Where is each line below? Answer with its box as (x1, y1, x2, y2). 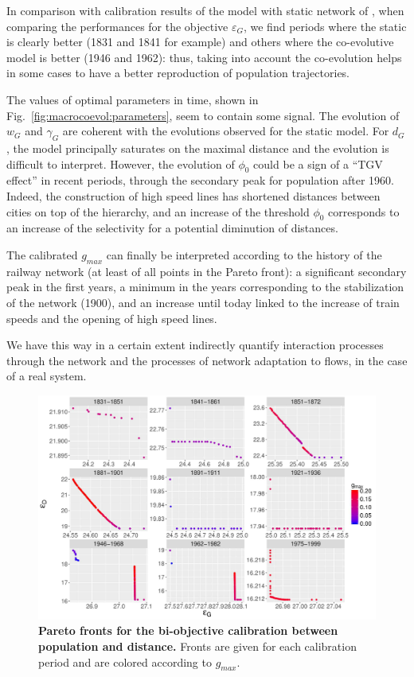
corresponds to (328, 203, 400, 220)
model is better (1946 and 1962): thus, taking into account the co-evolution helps (6, 49, 402, 65)
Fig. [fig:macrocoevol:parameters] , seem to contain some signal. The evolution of (6, 107, 400, 123)
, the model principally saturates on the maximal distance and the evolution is (6, 139, 389, 156)
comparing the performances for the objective (6, 18, 228, 34)
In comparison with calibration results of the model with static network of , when (6, 2, 404, 18)
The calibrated (6, 246, 78, 263)
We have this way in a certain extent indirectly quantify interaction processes (6, 337, 384, 353)
